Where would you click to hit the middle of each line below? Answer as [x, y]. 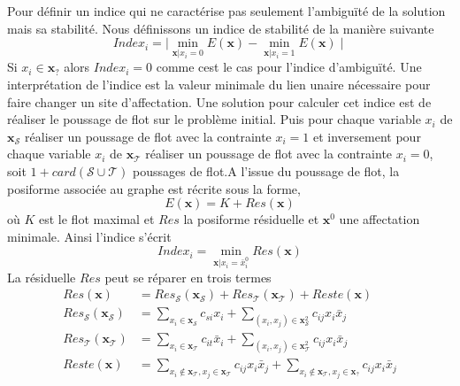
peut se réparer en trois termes [188, 277]
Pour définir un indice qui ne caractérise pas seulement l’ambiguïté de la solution [226, 11]
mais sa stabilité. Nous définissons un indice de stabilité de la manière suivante [221, 28]
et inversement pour [367, 136]
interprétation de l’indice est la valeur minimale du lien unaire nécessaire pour [219, 84]
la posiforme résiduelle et [251, 219]
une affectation [379, 219]
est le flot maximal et [97, 219]
